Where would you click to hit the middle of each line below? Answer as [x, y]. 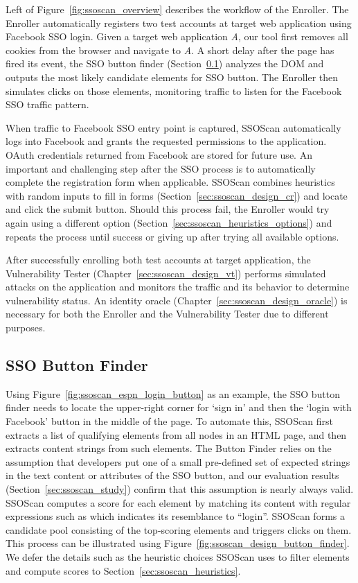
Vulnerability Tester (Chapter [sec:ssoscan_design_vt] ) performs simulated [166, 273]
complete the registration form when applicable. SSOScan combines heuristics [170, 182]
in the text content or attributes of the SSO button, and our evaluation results [172, 475]
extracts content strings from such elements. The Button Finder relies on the [169, 448]
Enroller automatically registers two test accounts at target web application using [179, 23]
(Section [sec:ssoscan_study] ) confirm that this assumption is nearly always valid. [180, 489]
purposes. [26, 328]
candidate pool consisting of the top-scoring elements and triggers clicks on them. [179, 529]
